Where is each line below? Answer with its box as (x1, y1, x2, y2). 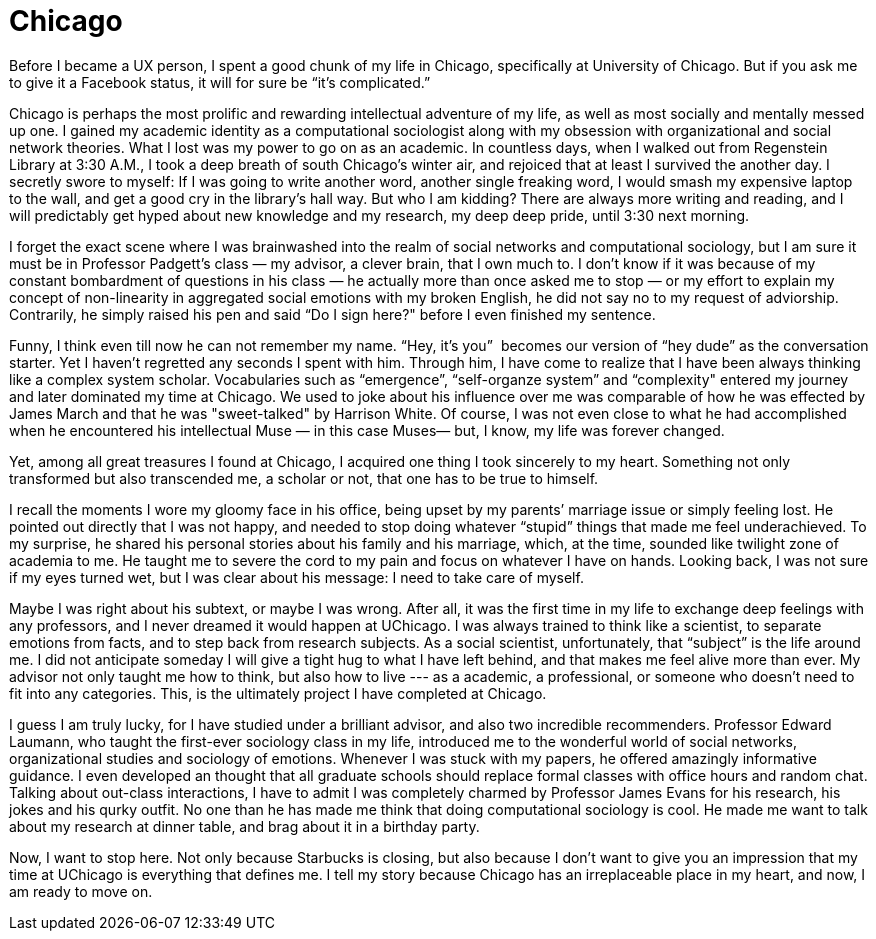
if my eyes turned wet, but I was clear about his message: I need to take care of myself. (9, 568, 584, 586)
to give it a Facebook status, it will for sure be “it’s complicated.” (9, 73, 431, 91)
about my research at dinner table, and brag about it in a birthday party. (9, 817, 480, 835)
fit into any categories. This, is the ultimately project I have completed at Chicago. (9, 684, 547, 702)
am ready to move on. (9, 882, 153, 900)
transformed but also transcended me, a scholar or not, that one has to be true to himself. (9, 469, 599, 487)
